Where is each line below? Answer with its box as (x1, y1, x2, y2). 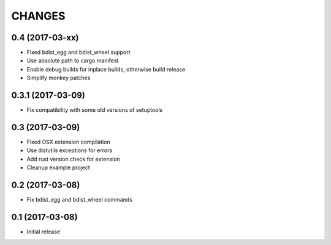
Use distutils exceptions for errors (26, 147, 113, 154)
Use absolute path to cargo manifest (26, 57, 119, 64)
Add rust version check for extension (26, 155, 121, 163)
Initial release (26, 228, 61, 235)
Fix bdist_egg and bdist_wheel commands (26, 196, 133, 203)
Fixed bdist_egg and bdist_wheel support (26, 49, 131, 56)
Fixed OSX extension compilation (26, 138, 110, 146)
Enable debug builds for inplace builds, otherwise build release (26, 65, 186, 73)
